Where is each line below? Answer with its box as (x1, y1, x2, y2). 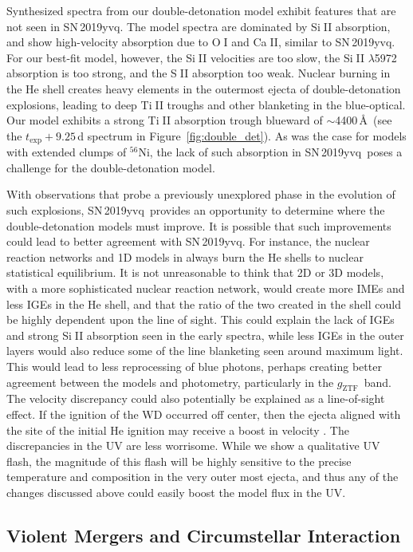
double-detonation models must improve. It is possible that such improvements (6, 217, 391, 234)
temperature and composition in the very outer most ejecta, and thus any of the (6, 468, 399, 485)
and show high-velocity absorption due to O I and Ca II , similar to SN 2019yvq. (6, 34, 395, 50)
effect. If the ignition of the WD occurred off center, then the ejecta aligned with (6, 405, 401, 422)
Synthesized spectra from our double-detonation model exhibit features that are (6, 2, 396, 18)
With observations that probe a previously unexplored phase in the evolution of (6, 186, 395, 203)
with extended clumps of (6, 144, 127, 160)
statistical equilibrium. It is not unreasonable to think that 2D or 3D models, (6, 264, 384, 281)
